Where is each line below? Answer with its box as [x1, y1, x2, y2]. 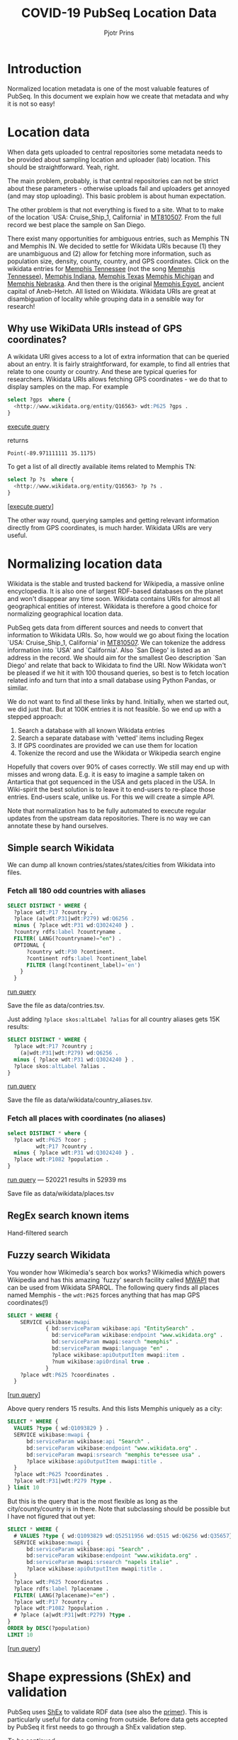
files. [7, 868, 22, 877]
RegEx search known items [7, 1210, 130, 1222]
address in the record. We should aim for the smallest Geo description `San [7, 653, 227, 661]
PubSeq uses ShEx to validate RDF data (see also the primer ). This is [7, 1707, 208, 1716]
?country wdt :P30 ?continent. [25, 948, 115, 955]
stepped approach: [7, 712, 63, 721]
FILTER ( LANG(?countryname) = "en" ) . [13, 935, 122, 942]
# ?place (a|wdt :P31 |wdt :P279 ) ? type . [13, 1612, 132, 1619]
